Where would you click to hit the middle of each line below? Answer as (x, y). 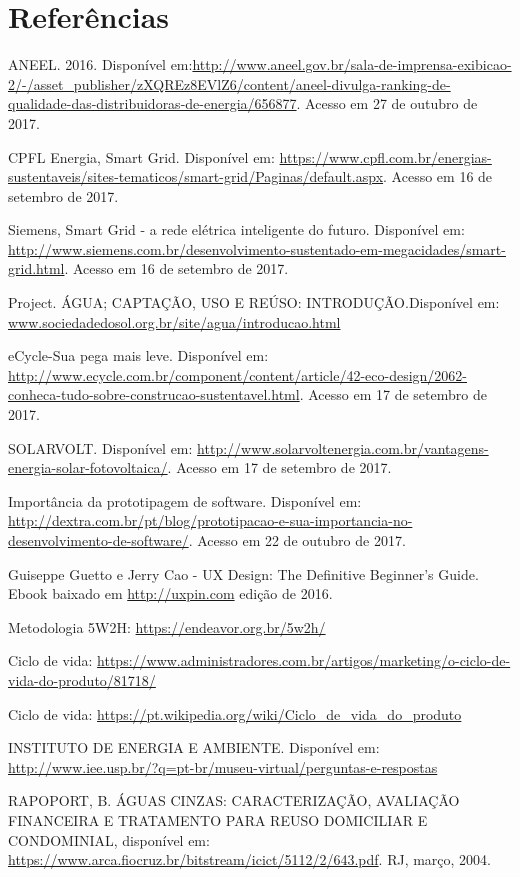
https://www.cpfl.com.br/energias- (385, 156)
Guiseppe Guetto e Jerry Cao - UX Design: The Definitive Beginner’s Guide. (243, 573)
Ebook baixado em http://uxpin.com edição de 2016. (170, 593)
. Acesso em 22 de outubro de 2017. (297, 540)
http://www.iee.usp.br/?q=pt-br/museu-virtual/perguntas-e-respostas (223, 766)
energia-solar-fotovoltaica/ (88, 467)
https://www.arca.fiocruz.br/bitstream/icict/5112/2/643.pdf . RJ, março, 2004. (250, 859)
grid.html (36, 268)
